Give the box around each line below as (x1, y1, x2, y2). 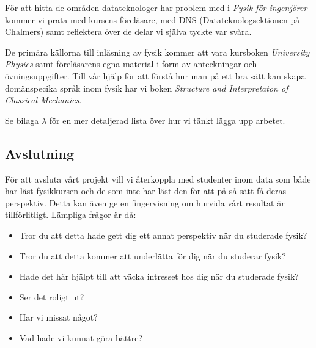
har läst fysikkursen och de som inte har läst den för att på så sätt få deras (5, 184, 287, 197)
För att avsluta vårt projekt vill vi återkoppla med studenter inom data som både (5, 172, 311, 185)
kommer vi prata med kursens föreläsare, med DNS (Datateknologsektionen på (5, 13, 300, 26)
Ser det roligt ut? (19, 290, 84, 303)
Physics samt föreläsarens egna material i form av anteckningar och (5, 57, 257, 70)
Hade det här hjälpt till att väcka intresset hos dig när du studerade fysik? (19, 270, 299, 283)
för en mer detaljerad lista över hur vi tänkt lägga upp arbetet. (49, 114, 285, 126)
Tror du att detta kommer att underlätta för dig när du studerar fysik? (19, 249, 286, 262)
